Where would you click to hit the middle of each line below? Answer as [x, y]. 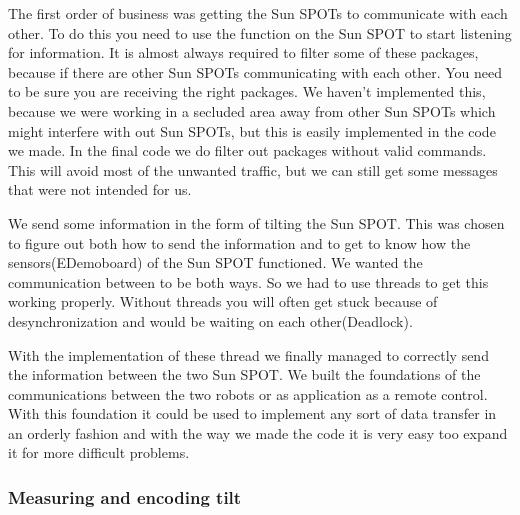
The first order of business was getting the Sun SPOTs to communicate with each [258, 13]
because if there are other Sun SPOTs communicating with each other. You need [255, 71]
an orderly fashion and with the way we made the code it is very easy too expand [258, 432]
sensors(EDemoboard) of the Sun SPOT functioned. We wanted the [215, 262]
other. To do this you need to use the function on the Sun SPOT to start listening [260, 32]
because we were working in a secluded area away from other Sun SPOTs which [252, 110]
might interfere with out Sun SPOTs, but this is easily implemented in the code [252, 130]
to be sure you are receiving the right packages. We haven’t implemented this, [247, 91]
